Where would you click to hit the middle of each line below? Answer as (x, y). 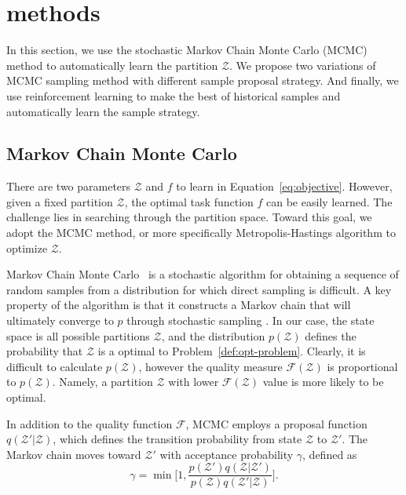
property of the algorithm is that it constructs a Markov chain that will (179, 305)
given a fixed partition (60, 201)
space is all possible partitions (78, 335)
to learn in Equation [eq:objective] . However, (284, 186)
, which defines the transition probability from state (177, 439)
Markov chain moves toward (74, 454)
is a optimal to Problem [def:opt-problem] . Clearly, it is (232, 351)
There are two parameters (69, 186)
